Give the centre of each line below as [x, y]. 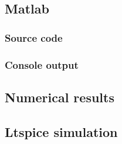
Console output [42, 64]
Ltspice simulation [61, 131]
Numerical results [60, 97]
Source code [34, 37]
